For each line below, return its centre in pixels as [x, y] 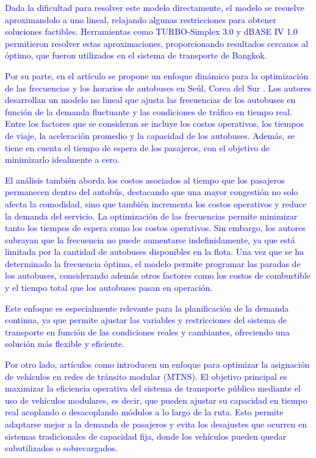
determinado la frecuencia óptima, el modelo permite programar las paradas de [153, 263]
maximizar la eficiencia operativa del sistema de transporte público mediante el [153, 388]
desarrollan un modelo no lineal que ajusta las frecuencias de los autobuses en [150, 100]
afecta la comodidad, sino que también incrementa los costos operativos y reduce [156, 203]
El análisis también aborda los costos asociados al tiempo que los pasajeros [145, 180]
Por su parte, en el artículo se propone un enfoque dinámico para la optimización [157, 75]
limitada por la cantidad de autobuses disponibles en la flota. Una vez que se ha [155, 252]
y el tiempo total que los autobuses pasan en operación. [109, 288]
